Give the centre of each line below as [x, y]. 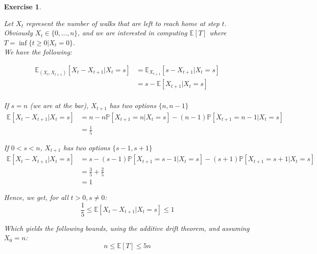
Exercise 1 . [23, 6]
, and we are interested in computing [132, 33]
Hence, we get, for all [36, 197]
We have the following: [38, 52]
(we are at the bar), [59, 105]
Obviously [18, 33]
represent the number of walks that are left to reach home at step [123, 23]
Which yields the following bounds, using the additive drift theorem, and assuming [127, 228]
